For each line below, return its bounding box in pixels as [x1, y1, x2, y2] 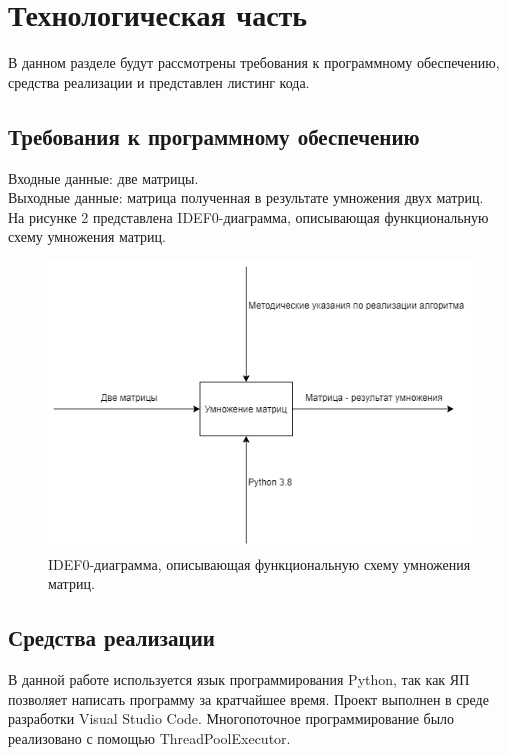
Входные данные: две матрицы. [8, 167, 199, 188]
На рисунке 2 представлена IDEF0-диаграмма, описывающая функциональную [8, 206, 489, 227]
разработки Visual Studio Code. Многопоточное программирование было [8, 708, 455, 729]
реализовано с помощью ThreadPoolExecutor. [8, 727, 291, 748]
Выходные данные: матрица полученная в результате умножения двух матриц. [8, 187, 484, 208]
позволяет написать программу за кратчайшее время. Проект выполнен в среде [8, 688, 489, 709]
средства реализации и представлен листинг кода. [8, 71, 310, 92]
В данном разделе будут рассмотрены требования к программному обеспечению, [8, 52, 500, 73]
